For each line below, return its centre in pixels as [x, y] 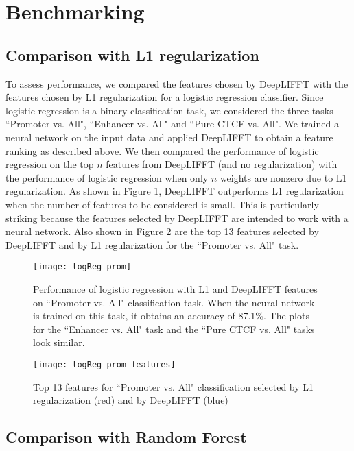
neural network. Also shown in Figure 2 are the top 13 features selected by [162, 231]
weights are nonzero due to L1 [283, 177]
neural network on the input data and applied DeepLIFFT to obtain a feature [169, 137]
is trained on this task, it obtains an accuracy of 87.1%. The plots [171, 316]
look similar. [59, 342]
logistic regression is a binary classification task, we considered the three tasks [169, 110]
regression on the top [50, 164]
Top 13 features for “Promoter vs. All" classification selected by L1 [174, 386]
